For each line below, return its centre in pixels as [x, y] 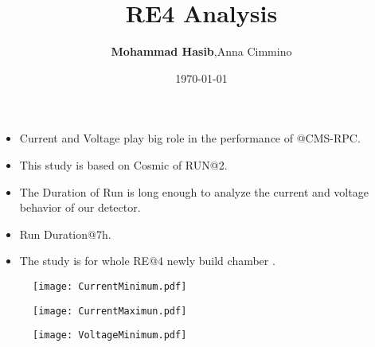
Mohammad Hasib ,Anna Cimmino [201, 51]
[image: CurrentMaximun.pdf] [110, 311]
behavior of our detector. [80, 207]
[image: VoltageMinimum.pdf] [110, 335]
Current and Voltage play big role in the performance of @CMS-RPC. [190, 138]
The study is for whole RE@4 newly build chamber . [147, 261]
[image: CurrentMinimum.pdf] [110, 286]
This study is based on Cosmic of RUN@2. [123, 164]
